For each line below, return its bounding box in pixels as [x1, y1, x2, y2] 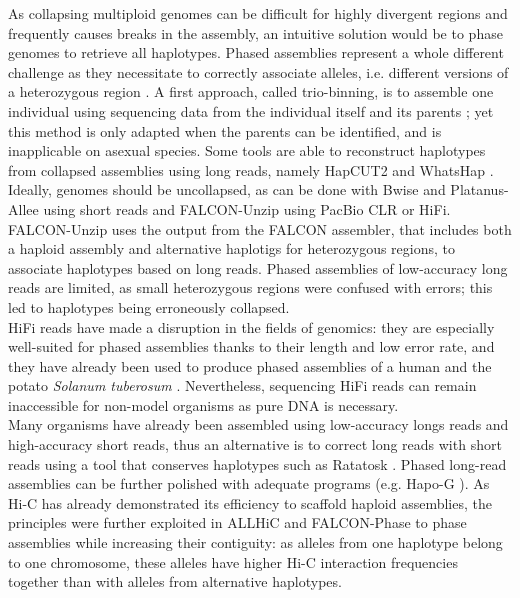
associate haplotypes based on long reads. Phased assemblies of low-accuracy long [8, 257, 508, 278]
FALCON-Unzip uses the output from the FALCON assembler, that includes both [8, 218, 512, 239]
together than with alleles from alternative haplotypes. [8, 571, 342, 592]
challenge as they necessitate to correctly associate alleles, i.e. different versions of [8, 61, 509, 82]
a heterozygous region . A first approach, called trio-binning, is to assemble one [8, 81, 494, 102]
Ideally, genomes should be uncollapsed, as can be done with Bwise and [8, 179, 446, 200]
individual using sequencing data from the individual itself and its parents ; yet [8, 100, 494, 121]
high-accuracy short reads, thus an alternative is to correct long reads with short [8, 434, 502, 455]
